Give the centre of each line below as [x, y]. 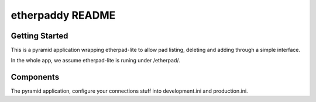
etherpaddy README [63, 15]
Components [35, 77]
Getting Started [39, 36]
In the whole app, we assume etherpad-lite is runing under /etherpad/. [96, 61]
